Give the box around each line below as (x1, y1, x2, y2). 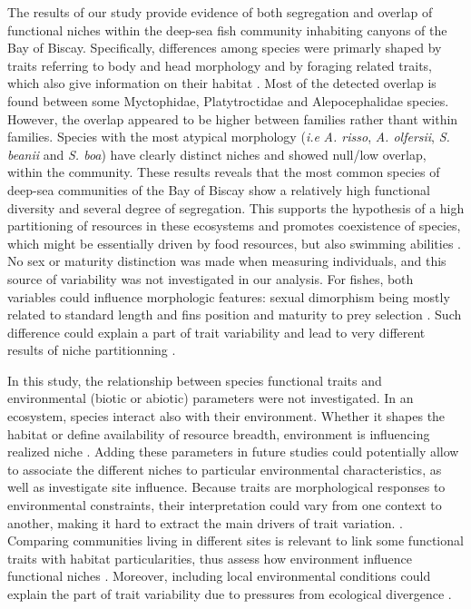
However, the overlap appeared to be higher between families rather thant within (7, 109, 458, 128)
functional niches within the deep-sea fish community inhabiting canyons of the (7, 20, 447, 39)
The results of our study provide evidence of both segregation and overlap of (7, 3, 433, 21)
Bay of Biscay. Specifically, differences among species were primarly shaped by (7, 38, 442, 57)
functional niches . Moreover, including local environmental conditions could (7, 566, 431, 585)
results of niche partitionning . (7, 340, 176, 359)
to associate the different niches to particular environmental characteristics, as (7, 459, 442, 478)
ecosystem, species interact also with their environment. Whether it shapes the (7, 407, 446, 426)
